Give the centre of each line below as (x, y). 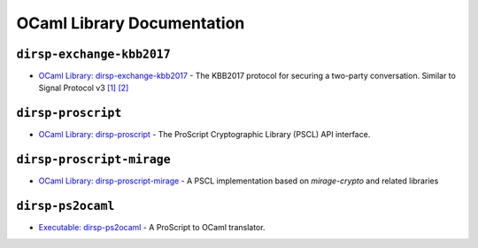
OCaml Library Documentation (131, 23)
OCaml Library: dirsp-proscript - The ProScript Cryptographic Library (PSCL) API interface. (204, 135)
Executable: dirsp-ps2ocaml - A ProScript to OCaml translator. (152, 228)
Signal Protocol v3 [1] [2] (84, 88)
